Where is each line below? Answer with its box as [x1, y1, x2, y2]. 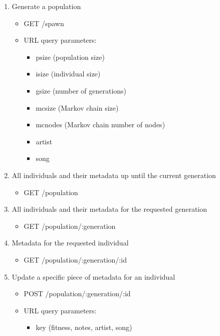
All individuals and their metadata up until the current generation [12, 170, 216, 180]
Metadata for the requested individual [12, 237, 129, 248]
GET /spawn [24, 18, 64, 28]
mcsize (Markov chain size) [36, 102, 119, 113]
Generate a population [12, 1, 81, 11]
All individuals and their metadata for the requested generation [12, 204, 207, 214]
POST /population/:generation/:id [24, 288, 131, 299]
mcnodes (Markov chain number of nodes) [36, 119, 165, 130]
